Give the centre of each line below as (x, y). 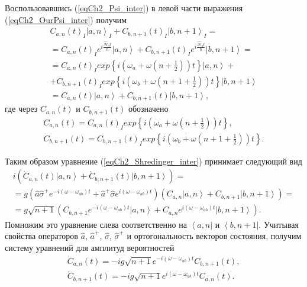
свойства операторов (41, 236)
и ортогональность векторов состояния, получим (214, 236)
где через (21, 109)
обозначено (148, 109)
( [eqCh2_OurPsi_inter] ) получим (66, 19)
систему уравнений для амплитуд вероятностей (90, 247)
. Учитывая (279, 224)
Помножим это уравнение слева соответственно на (96, 224)
